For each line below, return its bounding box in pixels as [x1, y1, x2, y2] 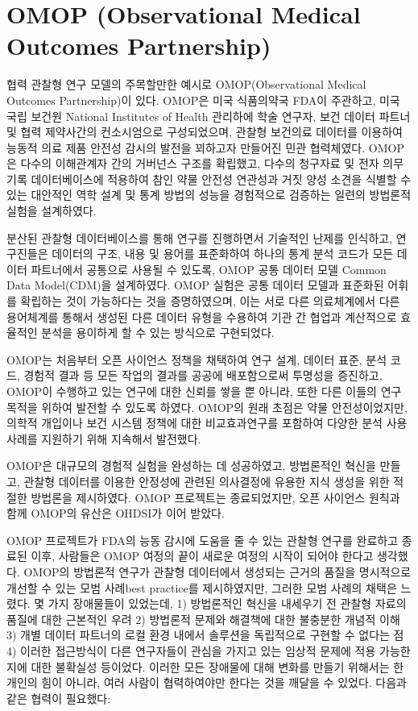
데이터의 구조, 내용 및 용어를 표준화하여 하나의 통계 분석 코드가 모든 [52, 245, 394, 262]
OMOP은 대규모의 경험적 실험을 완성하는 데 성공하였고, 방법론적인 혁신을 [6, 457, 376, 474]
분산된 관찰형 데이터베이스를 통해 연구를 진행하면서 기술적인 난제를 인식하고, [6, 229, 393, 246]
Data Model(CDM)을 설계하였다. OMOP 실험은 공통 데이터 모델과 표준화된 [6, 276, 384, 293]
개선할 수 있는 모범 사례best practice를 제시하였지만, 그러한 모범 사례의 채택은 [6, 579, 397, 596]
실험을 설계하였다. [6, 202, 97, 219]
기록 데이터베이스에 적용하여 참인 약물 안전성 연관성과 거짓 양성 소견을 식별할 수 [6, 170, 412, 187]
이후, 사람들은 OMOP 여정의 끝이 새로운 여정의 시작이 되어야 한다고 [31, 547, 374, 564]
